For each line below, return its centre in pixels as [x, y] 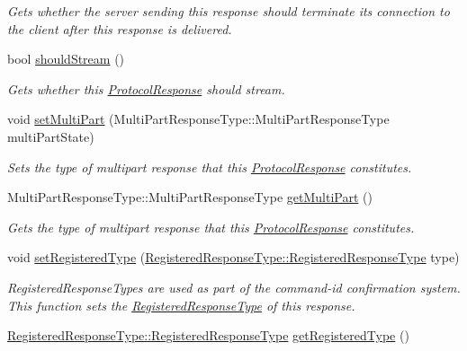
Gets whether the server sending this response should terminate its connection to [229, 11]
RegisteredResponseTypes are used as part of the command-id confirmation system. [234, 287]
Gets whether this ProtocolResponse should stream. [146, 88]
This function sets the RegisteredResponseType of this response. [181, 305]
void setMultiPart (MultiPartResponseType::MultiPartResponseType [198, 119]
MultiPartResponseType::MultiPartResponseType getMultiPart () [190, 197]
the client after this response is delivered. [120, 28]
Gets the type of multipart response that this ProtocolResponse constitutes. [211, 227]
